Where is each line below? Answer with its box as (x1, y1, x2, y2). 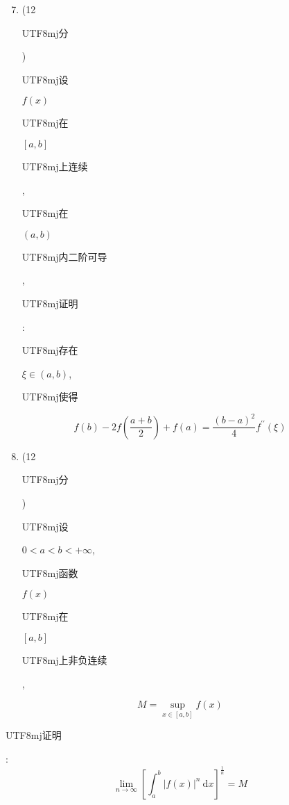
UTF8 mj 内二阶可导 (21, 249, 107, 263)
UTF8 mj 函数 (21, 565, 78, 580)
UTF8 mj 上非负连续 (21, 653, 107, 667)
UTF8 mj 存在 (21, 343, 78, 357)
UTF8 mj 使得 (21, 389, 78, 404)
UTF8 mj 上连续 (21, 158, 88, 173)
